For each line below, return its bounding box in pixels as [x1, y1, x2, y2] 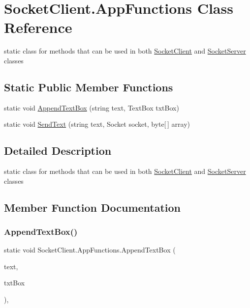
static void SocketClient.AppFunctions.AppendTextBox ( [4, 245, 176, 255]
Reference [4, 17, 72, 37]
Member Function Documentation [4, 199, 181, 215]
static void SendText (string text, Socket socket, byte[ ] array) [4, 119, 190, 129]
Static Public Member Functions [4, 79, 173, 94]
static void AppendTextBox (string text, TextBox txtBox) [4, 102, 179, 112]
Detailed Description [4, 143, 112, 158]
